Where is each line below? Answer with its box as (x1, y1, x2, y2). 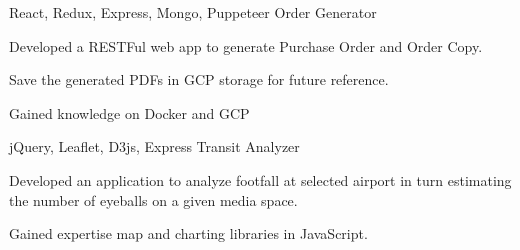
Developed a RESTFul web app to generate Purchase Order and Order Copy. (9, 35, 483, 56)
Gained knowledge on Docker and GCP (9, 102, 250, 123)
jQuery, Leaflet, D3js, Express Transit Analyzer (9, 136, 300, 157)
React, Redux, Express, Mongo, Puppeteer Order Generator (9, 2, 377, 22)
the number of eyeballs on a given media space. (9, 189, 298, 210)
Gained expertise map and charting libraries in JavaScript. (9, 223, 368, 244)
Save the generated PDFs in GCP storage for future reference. (9, 69, 389, 90)
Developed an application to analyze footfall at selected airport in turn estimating (9, 169, 512, 190)
